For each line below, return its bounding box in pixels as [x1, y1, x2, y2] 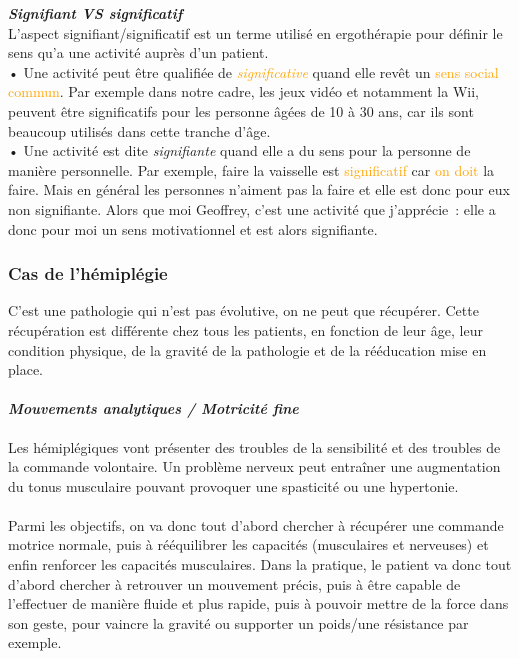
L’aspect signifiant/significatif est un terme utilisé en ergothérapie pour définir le [8, 22, 503, 43]
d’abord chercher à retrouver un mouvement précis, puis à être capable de [8, 573, 461, 594]
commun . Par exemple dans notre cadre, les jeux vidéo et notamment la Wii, [8, 81, 479, 102]
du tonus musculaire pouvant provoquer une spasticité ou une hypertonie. [8, 475, 459, 496]
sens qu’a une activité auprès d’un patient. [8, 42, 269, 63]
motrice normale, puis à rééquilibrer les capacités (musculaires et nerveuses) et [8, 534, 489, 555]
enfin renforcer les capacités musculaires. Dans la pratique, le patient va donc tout [8, 554, 512, 575]
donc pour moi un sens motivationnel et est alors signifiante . [8, 218, 378, 239]
